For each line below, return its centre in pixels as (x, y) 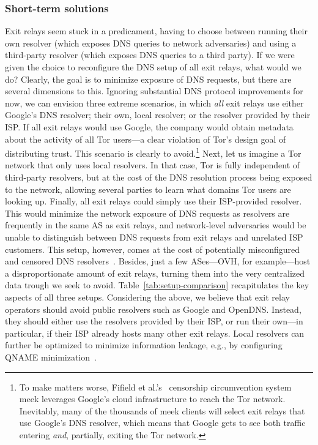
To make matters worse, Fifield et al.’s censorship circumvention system (155, 387)
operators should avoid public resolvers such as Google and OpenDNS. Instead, (153, 309)
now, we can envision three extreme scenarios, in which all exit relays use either (154, 103)
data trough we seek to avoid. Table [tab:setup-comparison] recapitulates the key (157, 285)
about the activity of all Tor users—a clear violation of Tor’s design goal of (146, 139)
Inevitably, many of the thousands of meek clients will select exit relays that (162, 410)
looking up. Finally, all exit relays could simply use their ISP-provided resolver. (153, 201)
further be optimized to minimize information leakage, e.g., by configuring (144, 345)
